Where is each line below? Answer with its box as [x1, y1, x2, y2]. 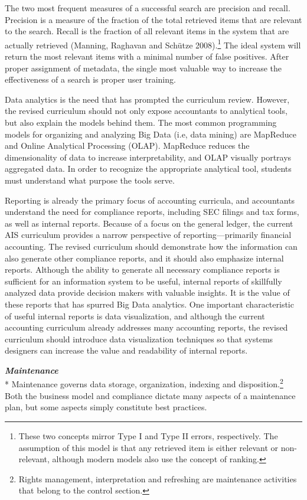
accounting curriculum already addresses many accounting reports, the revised [5, 321, 288, 334]
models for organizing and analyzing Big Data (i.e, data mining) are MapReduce [5, 128, 296, 140]
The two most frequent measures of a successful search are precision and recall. [5, 2, 290, 14]
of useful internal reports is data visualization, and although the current [5, 309, 265, 322]
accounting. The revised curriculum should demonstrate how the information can [5, 240, 298, 252]
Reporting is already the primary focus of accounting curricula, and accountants [5, 194, 295, 206]
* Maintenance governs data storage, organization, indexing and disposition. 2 [5, 376, 283, 390]
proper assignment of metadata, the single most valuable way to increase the [5, 61, 282, 74]
